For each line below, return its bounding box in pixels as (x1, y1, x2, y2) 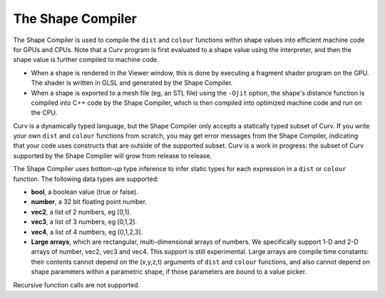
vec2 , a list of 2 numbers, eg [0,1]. (31, 207, 132, 216)
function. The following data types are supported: (13, 175, 160, 183)
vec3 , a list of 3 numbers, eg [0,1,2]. (31, 217, 137, 226)
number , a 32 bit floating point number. (31, 197, 148, 206)
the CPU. (31, 108, 58, 117)
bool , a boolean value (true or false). (31, 187, 138, 196)
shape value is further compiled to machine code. (13, 56, 160, 64)
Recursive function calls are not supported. (13, 280, 140, 289)
